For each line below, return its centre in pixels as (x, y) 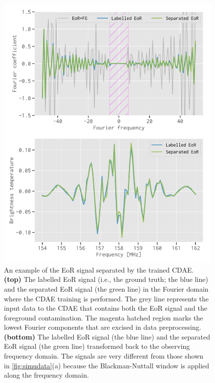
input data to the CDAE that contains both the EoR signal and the (106, 308)
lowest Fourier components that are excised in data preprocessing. (103, 327)
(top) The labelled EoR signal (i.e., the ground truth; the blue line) (106, 279)
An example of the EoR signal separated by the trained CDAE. (99, 269)
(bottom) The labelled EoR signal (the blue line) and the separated (107, 336)
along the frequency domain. (46, 375)
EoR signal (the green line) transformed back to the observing (97, 346)
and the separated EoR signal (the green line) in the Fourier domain (106, 288)
